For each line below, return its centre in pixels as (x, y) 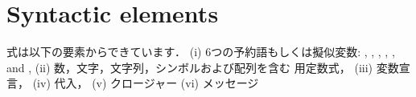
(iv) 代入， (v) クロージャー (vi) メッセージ (146, 83)
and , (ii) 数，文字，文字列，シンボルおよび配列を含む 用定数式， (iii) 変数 (203, 67)
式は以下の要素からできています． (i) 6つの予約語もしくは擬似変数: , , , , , (201, 52)
